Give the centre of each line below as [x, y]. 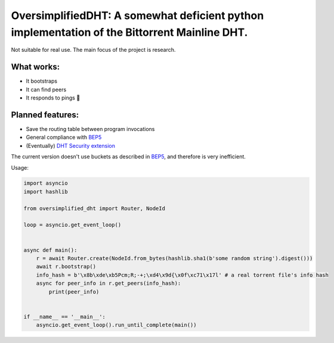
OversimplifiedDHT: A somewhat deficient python [137, 15]
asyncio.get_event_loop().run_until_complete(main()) [116, 325]
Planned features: [45, 115]
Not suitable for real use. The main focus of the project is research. [93, 50]
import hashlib [46, 191]
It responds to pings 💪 [53, 98]
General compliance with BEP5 [64, 138]
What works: [35, 67]
